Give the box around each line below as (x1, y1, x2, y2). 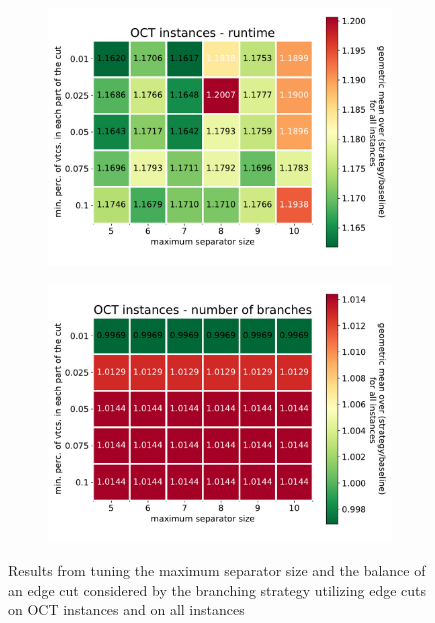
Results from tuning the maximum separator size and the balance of (8, 560, 426, 581)
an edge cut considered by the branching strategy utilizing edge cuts (8, 579, 427, 600)
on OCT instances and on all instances (8, 599, 245, 620)
